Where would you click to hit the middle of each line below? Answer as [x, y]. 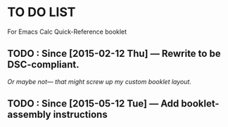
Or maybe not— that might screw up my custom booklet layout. [100, 81]
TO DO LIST [42, 12]
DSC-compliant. [43, 65]
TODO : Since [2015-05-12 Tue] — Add [93, 103]
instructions [80, 115]
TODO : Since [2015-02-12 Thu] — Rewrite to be [114, 54]
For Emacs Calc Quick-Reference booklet [67, 32]
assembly [29, 115]
